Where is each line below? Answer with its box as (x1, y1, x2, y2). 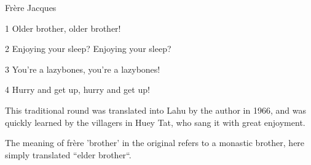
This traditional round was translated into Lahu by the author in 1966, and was (5, 103, 306, 116)
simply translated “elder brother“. (5, 148, 132, 161)
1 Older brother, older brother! (5, 21, 121, 34)
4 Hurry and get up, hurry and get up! (5, 83, 150, 96)
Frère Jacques (5, 1, 57, 13)
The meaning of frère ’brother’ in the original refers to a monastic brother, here (5, 136, 305, 149)
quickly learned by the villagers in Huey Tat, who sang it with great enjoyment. (5, 116, 305, 128)
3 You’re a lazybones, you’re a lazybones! (5, 62, 160, 75)
